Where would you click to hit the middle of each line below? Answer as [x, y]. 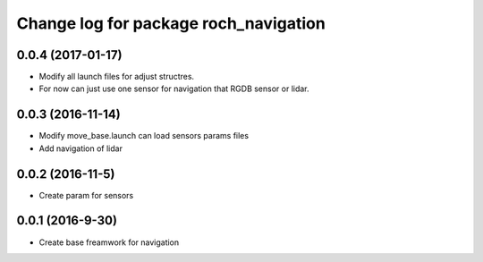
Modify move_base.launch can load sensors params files [144, 136]
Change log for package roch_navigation [171, 23]
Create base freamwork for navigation [109, 242]
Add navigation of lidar [80, 148]
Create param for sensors [86, 195]
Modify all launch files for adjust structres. [117, 77]
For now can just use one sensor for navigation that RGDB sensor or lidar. [174, 89]
